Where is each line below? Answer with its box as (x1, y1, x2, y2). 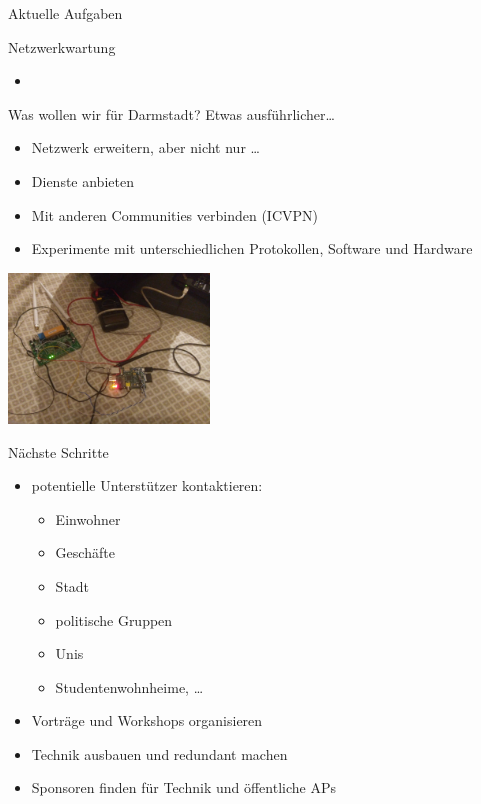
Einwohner (55, 508, 121, 529)
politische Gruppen (55, 609, 173, 630)
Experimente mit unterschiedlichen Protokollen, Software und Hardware (31, 238, 473, 259)
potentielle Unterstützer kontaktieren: (31, 475, 263, 496)
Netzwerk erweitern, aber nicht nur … (31, 137, 260, 158)
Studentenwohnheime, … (55, 676, 204, 697)
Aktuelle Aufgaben (8, 3, 123, 23)
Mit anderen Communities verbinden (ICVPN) (31, 204, 318, 225)
